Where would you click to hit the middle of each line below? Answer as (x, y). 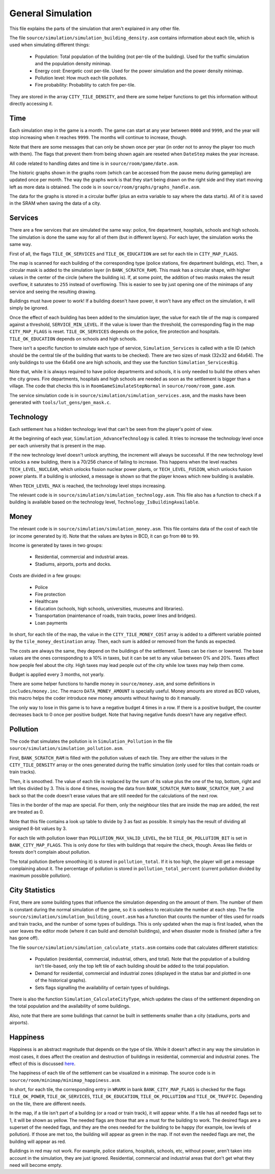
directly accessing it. (31, 104)
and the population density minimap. (73, 64)
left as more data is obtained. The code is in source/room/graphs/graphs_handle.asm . (105, 187)
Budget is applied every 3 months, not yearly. (57, 674)
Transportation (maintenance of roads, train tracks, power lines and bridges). (116, 616)
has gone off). (24, 938)
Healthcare (47, 601)
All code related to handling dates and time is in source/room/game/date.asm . (94, 163)
